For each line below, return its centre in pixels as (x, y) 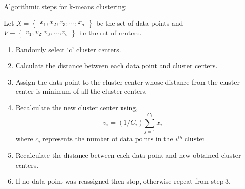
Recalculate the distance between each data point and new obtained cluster (128, 155)
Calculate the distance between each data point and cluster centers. (116, 65)
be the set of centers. (110, 32)
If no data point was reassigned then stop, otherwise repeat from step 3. (123, 181)
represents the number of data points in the (108, 140)
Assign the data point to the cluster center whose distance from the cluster (127, 81)
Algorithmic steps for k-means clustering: (66, 6)
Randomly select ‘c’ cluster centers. (68, 49)
